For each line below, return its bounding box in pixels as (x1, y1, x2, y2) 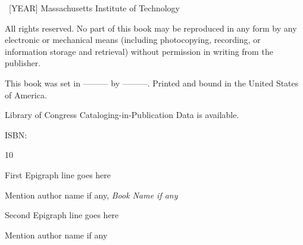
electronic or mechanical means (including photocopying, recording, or (5, 33, 261, 46)
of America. (5, 88, 47, 101)
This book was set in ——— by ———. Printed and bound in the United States (5, 76, 299, 89)
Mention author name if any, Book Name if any (5, 188, 178, 201)
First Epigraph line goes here (5, 168, 111, 181)
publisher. (5, 57, 41, 69)
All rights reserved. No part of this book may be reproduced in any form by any (5, 21, 297, 34)
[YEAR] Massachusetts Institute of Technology (8, 2, 180, 14)
